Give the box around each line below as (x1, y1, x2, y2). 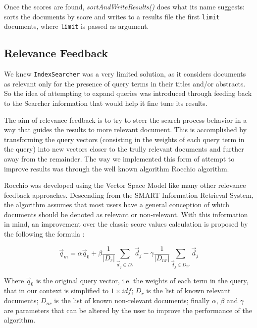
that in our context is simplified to (4, 285, 108, 296)
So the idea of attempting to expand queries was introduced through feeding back (4, 88, 252, 98)
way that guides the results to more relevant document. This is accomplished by (4, 124, 247, 135)
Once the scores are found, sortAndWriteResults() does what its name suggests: (4, 1, 245, 11)
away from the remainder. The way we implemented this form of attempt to (4, 153, 235, 164)
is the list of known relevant (146, 285, 231, 296)
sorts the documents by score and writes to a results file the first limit (4, 11, 220, 21)
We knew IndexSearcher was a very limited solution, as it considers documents (4, 69, 246, 79)
